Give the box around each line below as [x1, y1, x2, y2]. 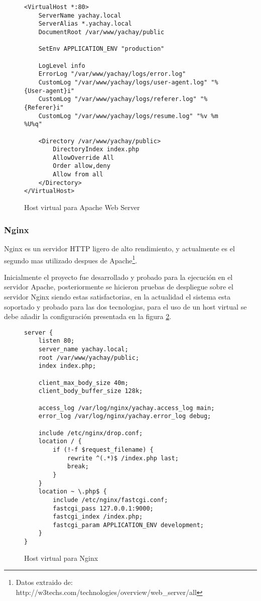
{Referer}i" [24, 104, 64, 111]
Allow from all [53, 171, 103, 178]
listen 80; [38, 337, 75, 345]
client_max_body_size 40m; [38, 379, 128, 386]
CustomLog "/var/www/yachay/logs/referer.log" [38, 95, 197, 103]
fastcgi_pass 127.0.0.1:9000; [53, 505, 154, 512]
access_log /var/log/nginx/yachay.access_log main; [38, 404, 215, 412]
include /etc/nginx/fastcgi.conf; [53, 496, 168, 504]
